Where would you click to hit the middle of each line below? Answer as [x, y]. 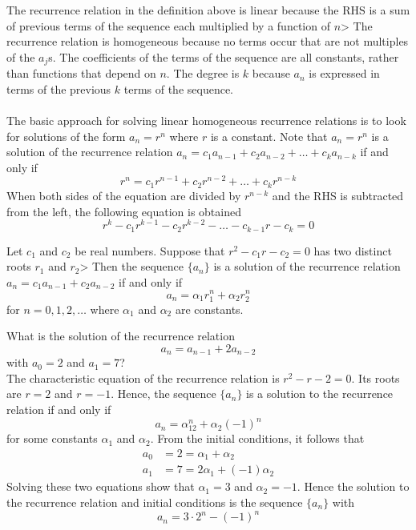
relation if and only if [59, 410]
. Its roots [376, 377]
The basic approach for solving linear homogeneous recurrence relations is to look [206, 120]
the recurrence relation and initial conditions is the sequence [155, 502]
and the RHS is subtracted [338, 195]
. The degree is [203, 73]
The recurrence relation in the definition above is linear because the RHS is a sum [208, 10]
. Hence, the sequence [164, 393]
